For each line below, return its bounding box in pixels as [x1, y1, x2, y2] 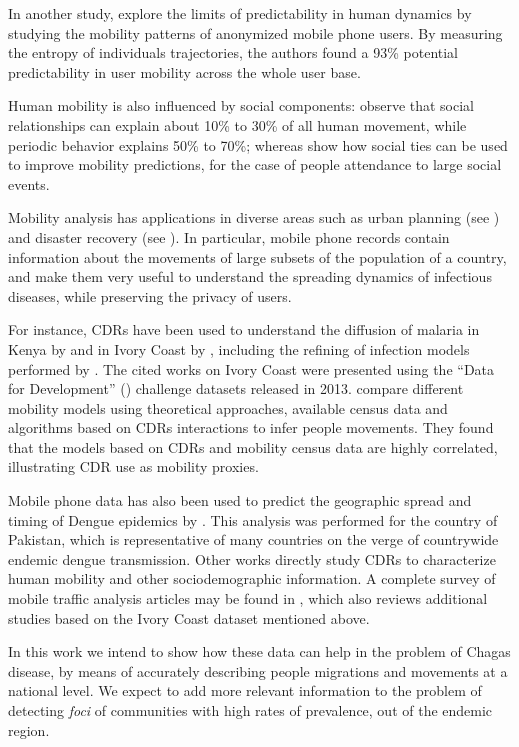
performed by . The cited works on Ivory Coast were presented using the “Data [8, 358, 495, 379]
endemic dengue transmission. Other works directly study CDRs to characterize [8, 548, 496, 569]
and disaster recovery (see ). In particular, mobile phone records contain [8, 226, 450, 247]
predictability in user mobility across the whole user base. [8, 61, 361, 82]
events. [8, 173, 50, 194]
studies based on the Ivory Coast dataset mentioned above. [8, 607, 370, 628]
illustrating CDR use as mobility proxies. [8, 456, 259, 477]
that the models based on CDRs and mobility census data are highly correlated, [8, 436, 498, 457]
